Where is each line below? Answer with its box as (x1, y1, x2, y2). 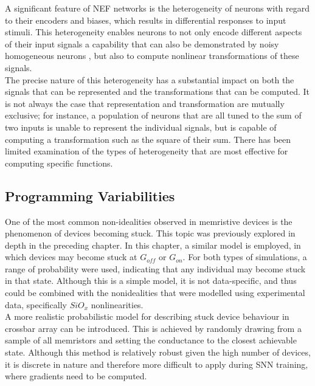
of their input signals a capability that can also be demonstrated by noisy (5, 37, 279, 50)
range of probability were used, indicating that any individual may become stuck (5, 262, 306, 275)
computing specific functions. (5, 156, 113, 169)
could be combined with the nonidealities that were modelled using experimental (5, 286, 305, 299)
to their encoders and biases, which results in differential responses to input (5, 13, 286, 26)
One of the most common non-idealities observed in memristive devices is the (5, 215, 292, 227)
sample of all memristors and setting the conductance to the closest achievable (5, 334, 297, 346)
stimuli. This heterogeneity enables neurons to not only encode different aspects (5, 26, 302, 38)
